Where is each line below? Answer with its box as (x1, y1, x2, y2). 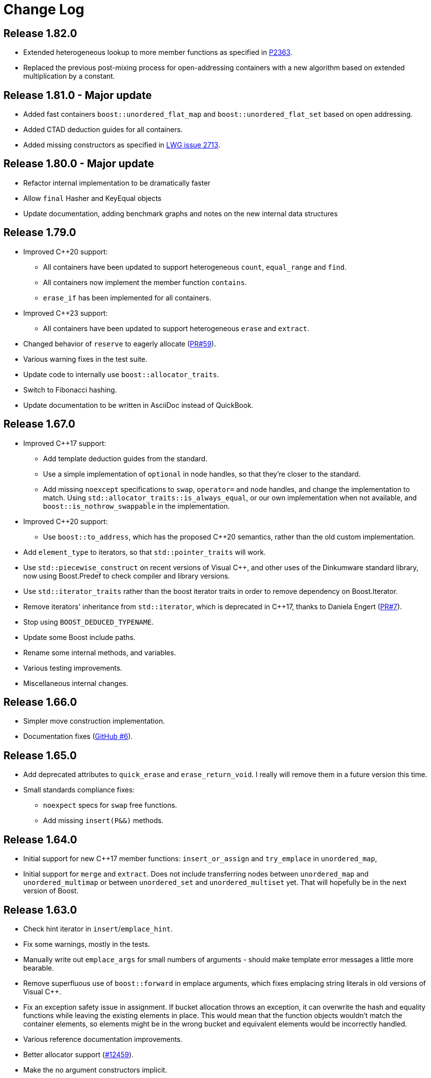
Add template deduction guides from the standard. (43, 454, 208, 463)
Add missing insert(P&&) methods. (43, 816, 164, 825)
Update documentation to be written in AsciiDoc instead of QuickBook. (23, 400, 254, 409)
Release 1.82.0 (3, 27, 77, 40)
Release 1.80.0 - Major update (3, 157, 154, 170)
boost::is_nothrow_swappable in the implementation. (43, 501, 230, 510)
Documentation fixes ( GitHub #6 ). (23, 732, 133, 741)
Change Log (3, 1, 85, 18)
